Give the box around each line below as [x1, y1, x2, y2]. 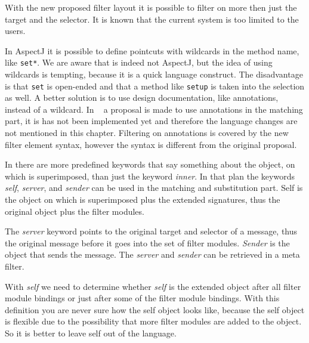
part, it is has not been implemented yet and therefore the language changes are [5, 115, 298, 127]
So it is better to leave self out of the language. [5, 326, 177, 339]
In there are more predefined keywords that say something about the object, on [5, 158, 295, 171]
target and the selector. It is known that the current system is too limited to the [5, 13, 299, 25]
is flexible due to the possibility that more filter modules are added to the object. [5, 315, 302, 327]
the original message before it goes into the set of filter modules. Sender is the [5, 236, 290, 249]
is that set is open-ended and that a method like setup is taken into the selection [5, 79, 305, 92]
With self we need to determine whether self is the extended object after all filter [5, 280, 301, 292]
